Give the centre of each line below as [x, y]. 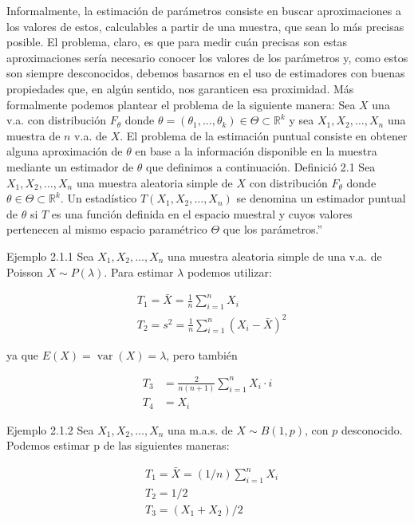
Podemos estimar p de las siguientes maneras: [118, 445]
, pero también [202, 354]
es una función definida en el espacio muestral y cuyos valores [202, 213]
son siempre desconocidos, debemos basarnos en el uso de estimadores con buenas [206, 73]
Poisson [25, 271]
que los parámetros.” [273, 229]
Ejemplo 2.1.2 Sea [50, 429]
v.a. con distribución [56, 120]
